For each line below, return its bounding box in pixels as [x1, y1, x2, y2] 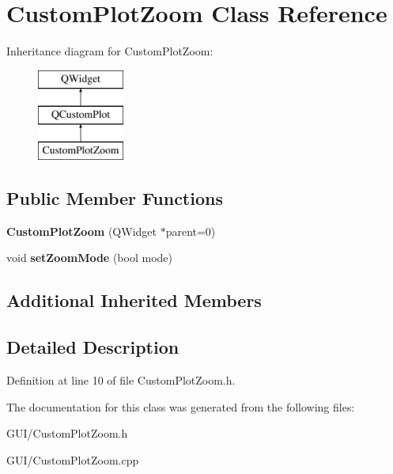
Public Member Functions [6, 186, 223, 210]
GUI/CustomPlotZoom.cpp [6, 451, 139, 468]
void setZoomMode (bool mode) [6, 249, 172, 266]
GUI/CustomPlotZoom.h [6, 425, 128, 442]
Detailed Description [6, 335, 179, 359]
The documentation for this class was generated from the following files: [6, 398, 355, 415]
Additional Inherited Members [6, 288, 262, 313]
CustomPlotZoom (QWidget [6, 222, 157, 239]
